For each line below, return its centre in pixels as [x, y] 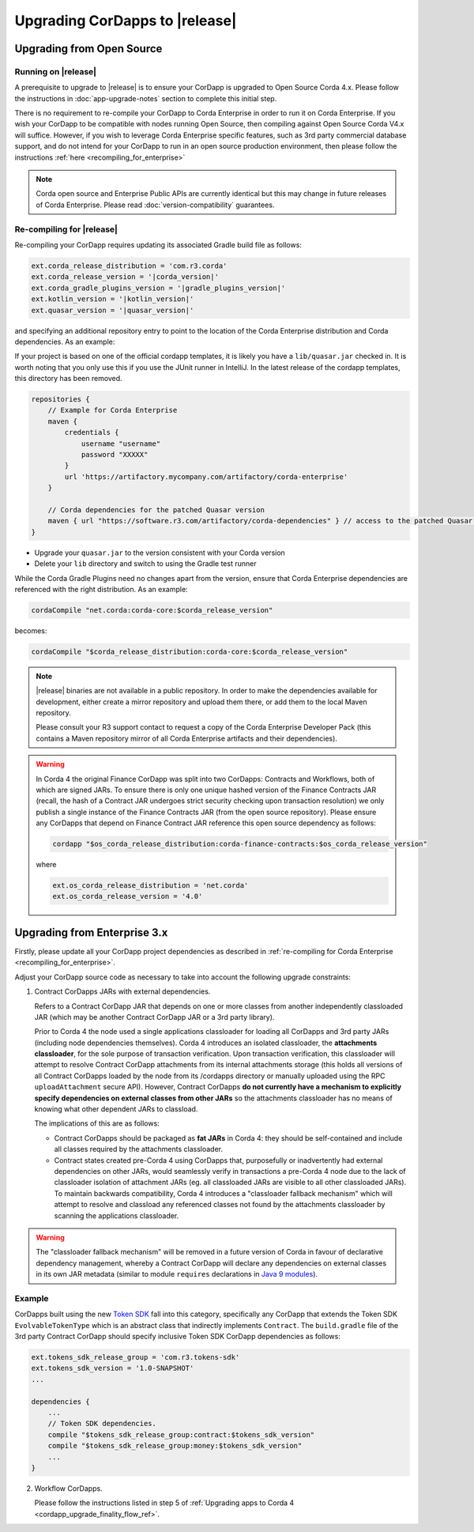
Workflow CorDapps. [68, 1488]
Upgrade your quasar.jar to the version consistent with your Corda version [160, 553]
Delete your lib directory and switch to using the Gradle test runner [145, 564]
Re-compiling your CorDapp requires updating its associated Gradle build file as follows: [158, 244]
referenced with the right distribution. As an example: [102, 589]
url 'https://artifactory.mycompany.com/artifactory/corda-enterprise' [206, 477]
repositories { [60, 400]
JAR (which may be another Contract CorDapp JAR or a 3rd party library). [154, 1017]
